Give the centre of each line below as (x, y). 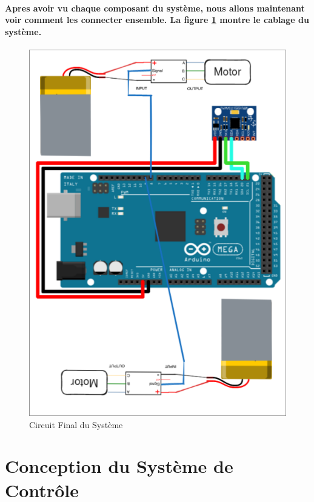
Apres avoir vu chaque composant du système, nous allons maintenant (155, 8)
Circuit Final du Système (76, 424)
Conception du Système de (119, 466)
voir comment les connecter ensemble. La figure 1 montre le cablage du (157, 20)
